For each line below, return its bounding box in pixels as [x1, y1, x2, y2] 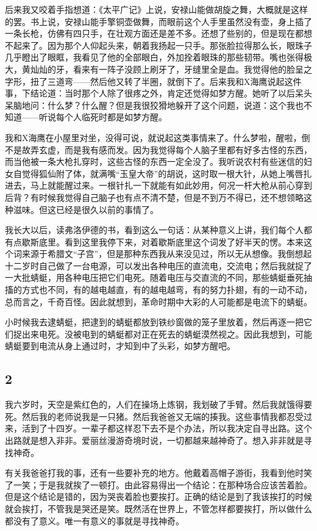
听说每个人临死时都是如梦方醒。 [38, 110, 167, 123]
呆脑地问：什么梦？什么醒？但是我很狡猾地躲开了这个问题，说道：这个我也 [5, 98, 304, 111]
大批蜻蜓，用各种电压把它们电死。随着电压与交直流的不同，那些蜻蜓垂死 [13, 271, 304, 284]
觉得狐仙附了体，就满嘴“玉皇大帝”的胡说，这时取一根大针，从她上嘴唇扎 [21, 167, 312, 179]
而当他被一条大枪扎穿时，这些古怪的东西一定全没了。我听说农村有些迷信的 [5, 155, 304, 168]
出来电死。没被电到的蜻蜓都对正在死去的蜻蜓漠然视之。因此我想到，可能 [21, 327, 312, 340]
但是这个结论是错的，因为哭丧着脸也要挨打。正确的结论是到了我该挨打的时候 [5, 490, 312, 503]
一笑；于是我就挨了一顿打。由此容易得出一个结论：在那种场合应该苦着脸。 [13, 478, 312, 491]
